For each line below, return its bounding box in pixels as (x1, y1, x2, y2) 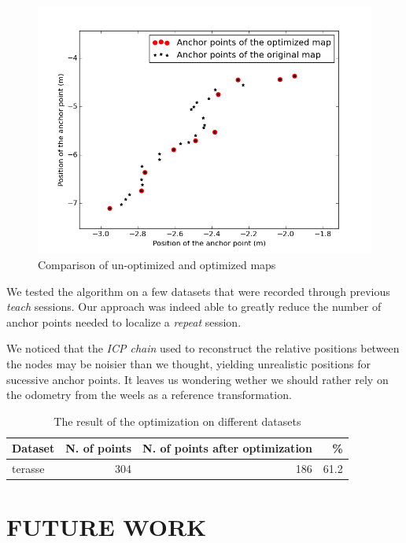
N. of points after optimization (142, 440, 312, 456)
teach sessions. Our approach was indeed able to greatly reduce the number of (6, 298, 382, 315)
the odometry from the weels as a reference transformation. (6, 386, 292, 403)
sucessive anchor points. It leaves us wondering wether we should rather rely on (6, 371, 389, 387)
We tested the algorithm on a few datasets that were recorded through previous (6, 283, 390, 299)
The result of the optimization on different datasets (54, 412, 301, 429)
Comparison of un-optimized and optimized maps (38, 257, 276, 273)
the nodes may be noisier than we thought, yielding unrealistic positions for (6, 356, 371, 372)
